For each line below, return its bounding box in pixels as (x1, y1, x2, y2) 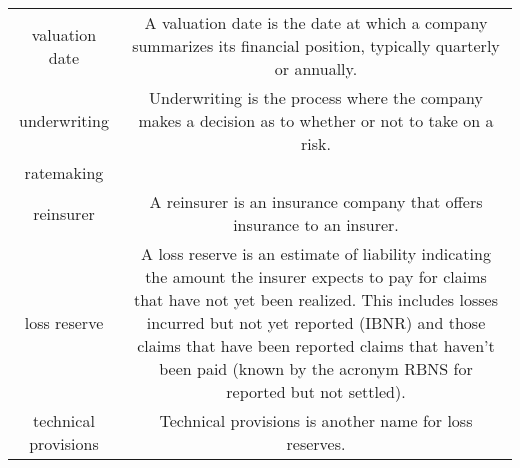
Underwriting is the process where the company (149, 86, 483, 109)
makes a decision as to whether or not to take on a (138, 109, 494, 132)
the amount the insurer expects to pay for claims (145, 265, 487, 288)
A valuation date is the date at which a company (144, 11, 488, 34)
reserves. (286, 432, 346, 455)
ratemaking (24, 161, 104, 184)
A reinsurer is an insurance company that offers (149, 190, 483, 213)
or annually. (274, 57, 358, 80)
